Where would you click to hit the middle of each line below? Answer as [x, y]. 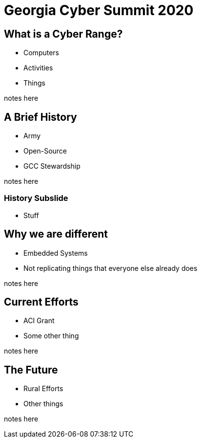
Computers [41, 53]
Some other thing [51, 336]
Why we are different [56, 234]
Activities [38, 68]
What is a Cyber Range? [63, 34]
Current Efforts [41, 302]
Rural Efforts [43, 389]
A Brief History [40, 117]
